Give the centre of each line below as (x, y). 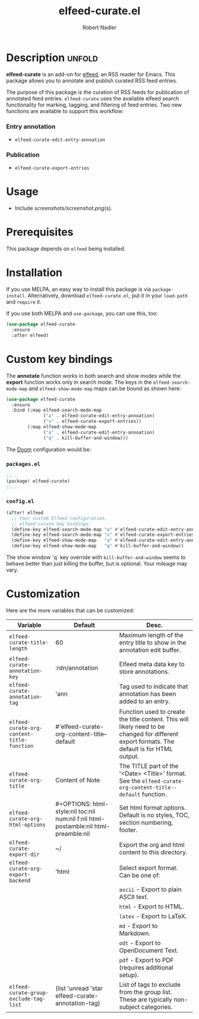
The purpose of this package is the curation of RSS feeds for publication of (98, 92)
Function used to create (152, 711)
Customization (43, 594)
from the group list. (146, 992)
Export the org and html (152, 845)
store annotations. (145, 672)
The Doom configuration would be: (49, 449)
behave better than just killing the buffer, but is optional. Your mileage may (97, 564)
